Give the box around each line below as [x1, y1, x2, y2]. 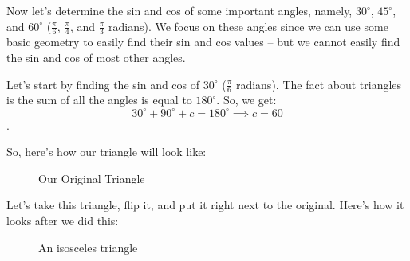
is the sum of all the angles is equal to [6, 92, 192, 108]
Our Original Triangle [38, 169, 145, 186]
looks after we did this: [6, 212, 119, 228]
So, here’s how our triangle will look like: [6, 143, 207, 160]
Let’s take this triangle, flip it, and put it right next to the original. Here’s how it [6, 197, 404, 213]
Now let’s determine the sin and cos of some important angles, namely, [6, 2, 353, 18]
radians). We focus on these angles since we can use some [108, 18, 388, 34]
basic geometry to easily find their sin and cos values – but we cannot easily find [6, 33, 400, 50]
